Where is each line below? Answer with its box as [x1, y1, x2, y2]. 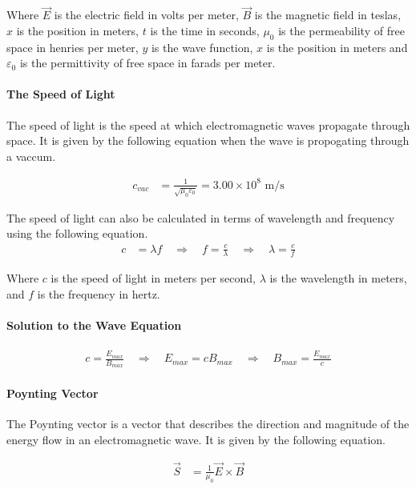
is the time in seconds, [150, 22, 260, 38]
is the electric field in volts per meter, [54, 6, 239, 23]
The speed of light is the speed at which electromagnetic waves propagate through [6, 116, 410, 133]
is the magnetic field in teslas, [254, 6, 402, 23]
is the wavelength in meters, [269, 270, 407, 287]
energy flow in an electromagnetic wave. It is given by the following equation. [6, 431, 386, 447]
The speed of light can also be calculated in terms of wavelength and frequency [6, 209, 395, 226]
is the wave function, [151, 38, 253, 55]
